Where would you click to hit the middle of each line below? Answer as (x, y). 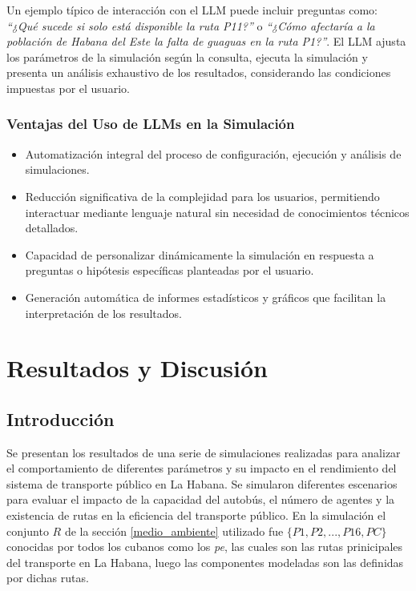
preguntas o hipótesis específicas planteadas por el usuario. (170, 270)
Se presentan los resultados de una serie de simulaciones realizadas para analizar (204, 452)
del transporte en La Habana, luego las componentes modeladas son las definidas (205, 562)
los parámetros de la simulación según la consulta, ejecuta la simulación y (187, 56)
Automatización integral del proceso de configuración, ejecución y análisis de (213, 153)
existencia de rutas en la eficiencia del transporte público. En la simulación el (196, 515)
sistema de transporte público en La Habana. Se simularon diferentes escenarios (202, 483)
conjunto (28, 531)
